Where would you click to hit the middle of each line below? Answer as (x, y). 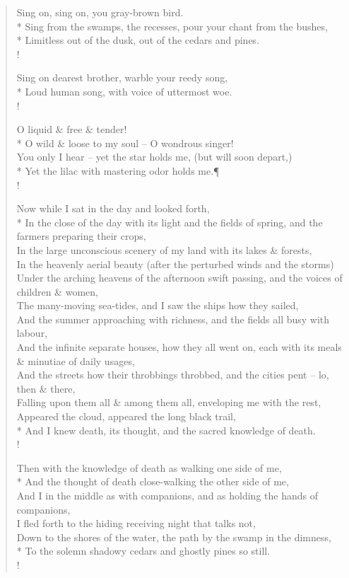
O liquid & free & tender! (72, 129)
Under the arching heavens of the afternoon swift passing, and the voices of (179, 278)
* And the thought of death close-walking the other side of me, (153, 481)
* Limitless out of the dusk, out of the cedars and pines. (138, 40)
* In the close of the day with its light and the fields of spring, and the (170, 222)
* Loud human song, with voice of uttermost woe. (124, 91)
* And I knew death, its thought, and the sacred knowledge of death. (166, 430)
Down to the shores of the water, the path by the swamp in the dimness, (174, 537)
